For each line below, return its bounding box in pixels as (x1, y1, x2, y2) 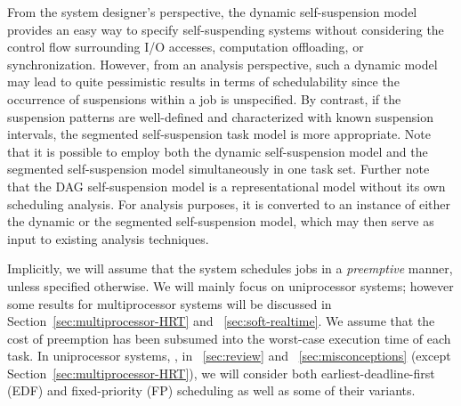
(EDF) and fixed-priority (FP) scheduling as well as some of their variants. (7, 381, 416, 400)
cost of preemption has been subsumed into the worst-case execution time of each (7, 329, 451, 347)
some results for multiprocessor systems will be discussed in (7, 294, 332, 313)
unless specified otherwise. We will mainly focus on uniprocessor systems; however (7, 276, 454, 295)
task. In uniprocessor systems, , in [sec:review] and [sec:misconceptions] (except (7, 346, 451, 365)
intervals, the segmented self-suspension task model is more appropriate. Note (7, 125, 431, 143)
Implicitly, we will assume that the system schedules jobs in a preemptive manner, (7, 259, 453, 278)
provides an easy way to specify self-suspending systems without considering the (7, 20, 444, 38)
